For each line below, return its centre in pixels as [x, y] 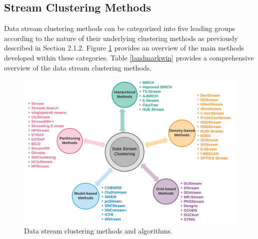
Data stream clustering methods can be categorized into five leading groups [119, 28]
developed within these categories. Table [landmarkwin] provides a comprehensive [129, 57]
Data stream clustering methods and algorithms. [98, 231]
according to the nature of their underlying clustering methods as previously [121, 38]
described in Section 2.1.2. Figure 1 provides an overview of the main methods [124, 48]
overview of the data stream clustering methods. [78, 67]
